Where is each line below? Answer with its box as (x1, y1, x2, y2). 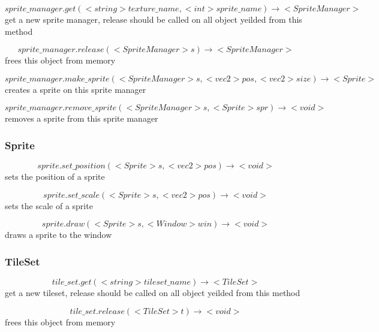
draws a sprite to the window (5, 228, 112, 241)
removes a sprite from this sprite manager (5, 112, 158, 125)
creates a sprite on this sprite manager (5, 83, 146, 95)
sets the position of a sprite (5, 170, 105, 183)
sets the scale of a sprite (5, 199, 93, 212)
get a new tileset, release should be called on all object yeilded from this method (5, 286, 300, 299)
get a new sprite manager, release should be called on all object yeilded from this (5, 13, 302, 25)
